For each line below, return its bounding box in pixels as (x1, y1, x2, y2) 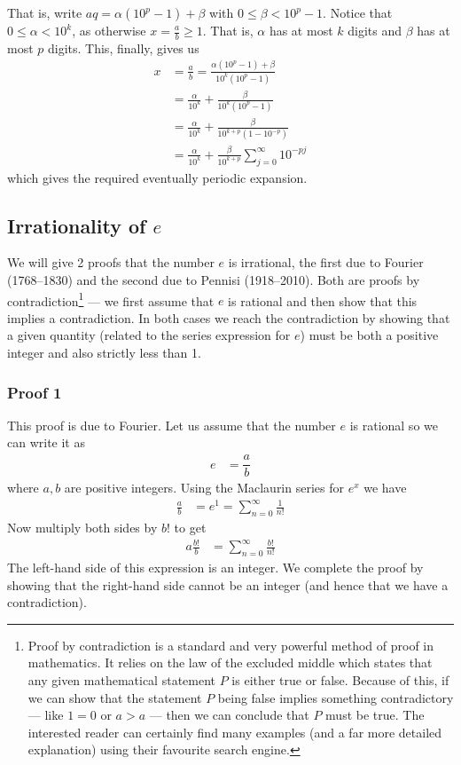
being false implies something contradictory (217, 688, 454, 706)
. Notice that (323, 4, 393, 21)
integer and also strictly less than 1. (7, 343, 201, 362)
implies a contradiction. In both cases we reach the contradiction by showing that (7, 308, 450, 327)
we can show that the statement (27, 688, 202, 706)
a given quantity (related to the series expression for (7, 326, 291, 344)
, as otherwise (72, 21, 146, 39)
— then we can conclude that (149, 706, 309, 724)
